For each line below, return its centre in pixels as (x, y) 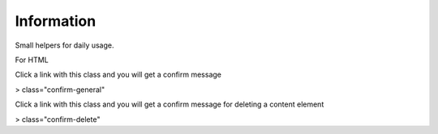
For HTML (32, 60)
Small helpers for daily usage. (64, 45)
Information (56, 21)
